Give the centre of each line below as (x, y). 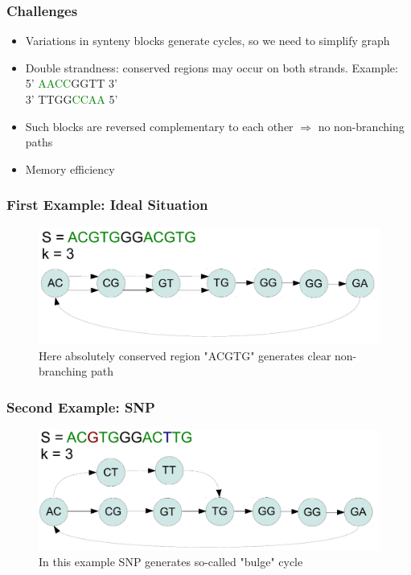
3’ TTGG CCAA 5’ (72, 99)
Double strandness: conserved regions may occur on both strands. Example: (212, 67)
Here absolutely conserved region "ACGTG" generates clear (185, 355)
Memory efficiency (70, 168)
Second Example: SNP (81, 407)
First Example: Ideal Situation (107, 205)
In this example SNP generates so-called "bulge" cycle (171, 561)
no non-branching (361, 126)
